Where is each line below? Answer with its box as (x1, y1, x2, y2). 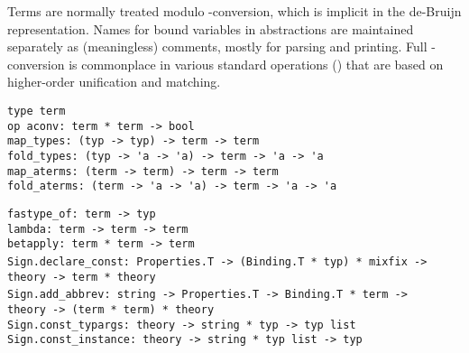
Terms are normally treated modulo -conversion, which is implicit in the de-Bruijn (7, 2, 462, 20)
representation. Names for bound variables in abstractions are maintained (7, 19, 414, 38)
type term (7, 104, 66, 117)
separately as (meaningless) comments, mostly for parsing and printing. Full (7, 37, 428, 56)
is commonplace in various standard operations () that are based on (69, 54, 444, 73)
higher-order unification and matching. (7, 72, 221, 91)
